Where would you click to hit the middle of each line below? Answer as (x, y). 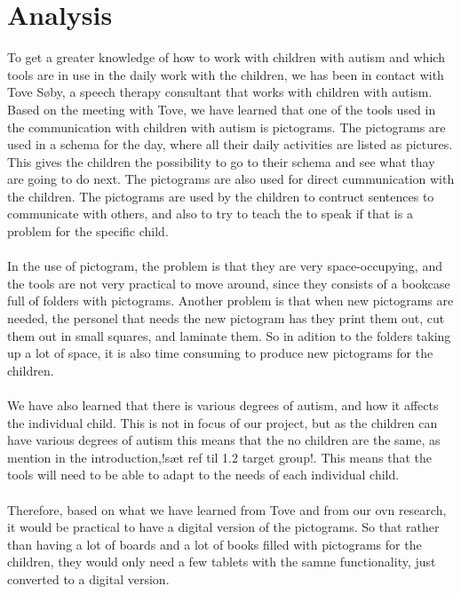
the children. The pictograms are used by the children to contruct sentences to (221, 196)
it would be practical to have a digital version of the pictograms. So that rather (223, 527)
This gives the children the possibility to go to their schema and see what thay (221, 161)
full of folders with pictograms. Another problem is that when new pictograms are (230, 301)
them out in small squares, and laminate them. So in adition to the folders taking (229, 335)
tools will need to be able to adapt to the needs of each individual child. (203, 475)
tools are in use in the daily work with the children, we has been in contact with (226, 74)
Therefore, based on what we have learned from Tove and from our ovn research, (227, 509)
